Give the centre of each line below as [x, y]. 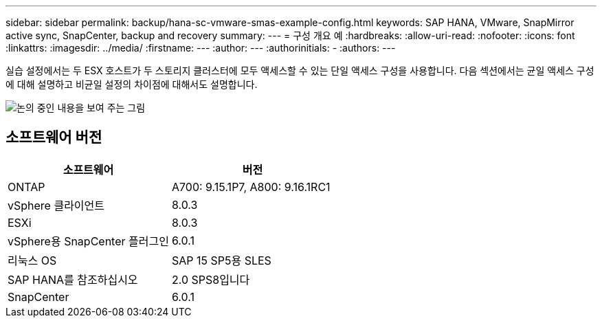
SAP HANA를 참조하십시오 [73, 279]
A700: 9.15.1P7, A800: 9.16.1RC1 [251, 187]
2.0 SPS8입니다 [211, 279]
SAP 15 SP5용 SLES [221, 260]
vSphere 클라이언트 [56, 205]
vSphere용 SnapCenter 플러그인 [88, 241]
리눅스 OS [32, 260]
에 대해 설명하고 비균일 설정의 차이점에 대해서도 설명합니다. [132, 84]
